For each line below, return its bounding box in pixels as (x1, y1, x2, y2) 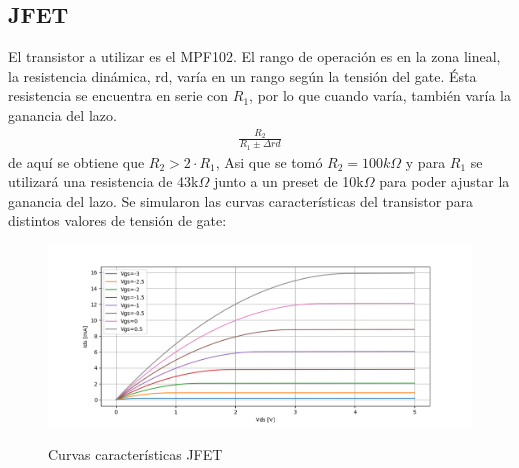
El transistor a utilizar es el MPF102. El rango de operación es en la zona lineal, (8, 46, 501, 67)
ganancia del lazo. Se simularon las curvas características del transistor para (8, 190, 474, 211)
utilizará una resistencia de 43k (8, 171, 199, 192)
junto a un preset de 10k (213, 171, 364, 192)
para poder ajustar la (379, 171, 510, 192)
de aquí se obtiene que (8, 151, 145, 172)
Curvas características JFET (48, 444, 223, 465)
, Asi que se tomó (215, 151, 323, 172)
